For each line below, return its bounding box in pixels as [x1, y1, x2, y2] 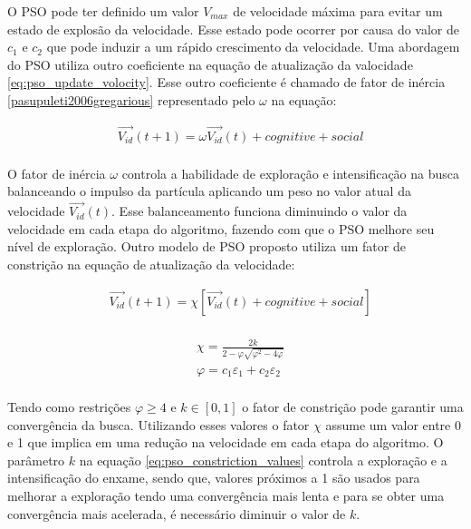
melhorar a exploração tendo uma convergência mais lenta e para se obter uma [7, 485, 445, 505]
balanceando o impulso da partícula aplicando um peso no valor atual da [7, 181, 411, 201]
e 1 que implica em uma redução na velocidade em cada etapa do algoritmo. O [7, 433, 444, 452]
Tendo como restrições [7, 397, 131, 416]
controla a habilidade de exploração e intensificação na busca [121, 163, 460, 182]
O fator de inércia [7, 163, 106, 182]
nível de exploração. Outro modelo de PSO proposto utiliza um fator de [7, 237, 406, 256]
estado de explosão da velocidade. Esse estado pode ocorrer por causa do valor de [7, 19, 459, 38]
